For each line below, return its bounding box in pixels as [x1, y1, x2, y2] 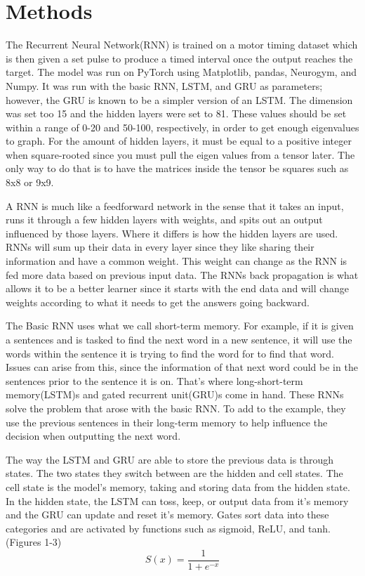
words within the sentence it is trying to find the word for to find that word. [6, 346, 334, 360]
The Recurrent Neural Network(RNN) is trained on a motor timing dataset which [6, 37, 358, 52]
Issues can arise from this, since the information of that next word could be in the [6, 360, 358, 374]
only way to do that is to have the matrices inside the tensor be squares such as [6, 161, 349, 176]
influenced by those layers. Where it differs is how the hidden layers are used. [6, 225, 338, 240]
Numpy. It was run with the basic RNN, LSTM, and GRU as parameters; [6, 78, 323, 93]
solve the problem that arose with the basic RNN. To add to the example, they [6, 400, 346, 415]
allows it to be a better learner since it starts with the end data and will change [6, 281, 349, 296]
